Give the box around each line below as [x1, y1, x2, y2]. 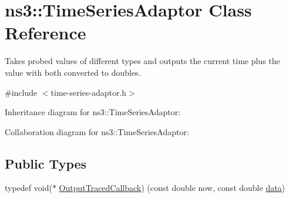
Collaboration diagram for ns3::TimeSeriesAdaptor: [5, 125, 189, 137]
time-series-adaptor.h [51, 86, 127, 98]
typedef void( [5, 182, 52, 194]
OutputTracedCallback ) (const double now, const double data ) [59, 182, 285, 194]
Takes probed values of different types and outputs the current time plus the [5, 55, 280, 67]
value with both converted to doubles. [5, 66, 141, 78]
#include [5, 86, 38, 98]
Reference [5, 21, 86, 45]
